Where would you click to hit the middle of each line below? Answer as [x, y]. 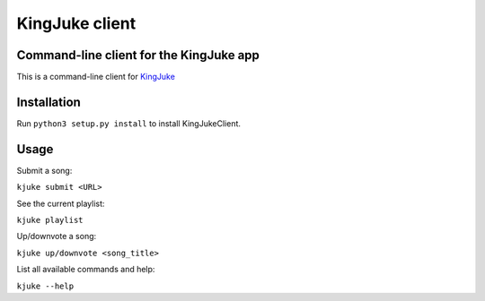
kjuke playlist [50, 220]
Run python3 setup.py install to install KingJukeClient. [129, 123]
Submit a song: [44, 170]
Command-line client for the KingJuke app [138, 55]
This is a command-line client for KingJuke [96, 77]
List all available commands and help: [86, 270]
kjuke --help [45, 286]
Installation [48, 102]
